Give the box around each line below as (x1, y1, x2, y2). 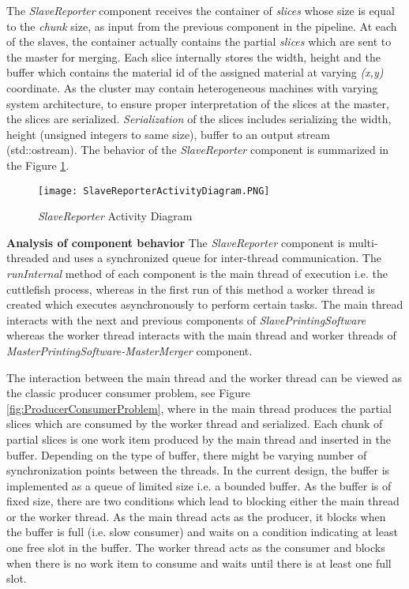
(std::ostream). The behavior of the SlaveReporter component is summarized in (6, 141, 389, 158)
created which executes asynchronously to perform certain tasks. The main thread (6, 296, 403, 313)
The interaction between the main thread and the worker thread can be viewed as (6, 369, 403, 385)
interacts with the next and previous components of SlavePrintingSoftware (6, 311, 366, 328)
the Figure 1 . (6, 156, 69, 173)
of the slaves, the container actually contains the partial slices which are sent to (6, 33, 392, 50)
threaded (6, 249, 49, 266)
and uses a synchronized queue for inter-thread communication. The (52, 249, 381, 266)
